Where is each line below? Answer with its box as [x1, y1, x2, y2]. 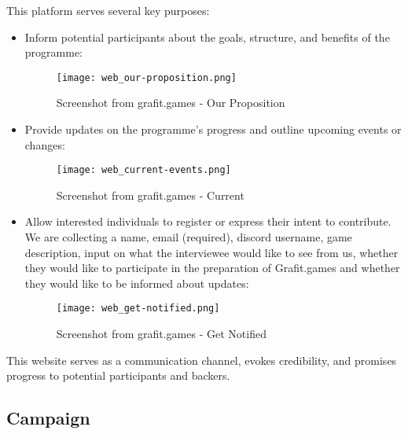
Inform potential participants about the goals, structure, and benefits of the [24, 28, 390, 45]
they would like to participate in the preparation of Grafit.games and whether [24, 259, 400, 276]
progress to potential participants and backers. [6, 367, 230, 384]
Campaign [6, 406, 90, 430]
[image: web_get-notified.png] [56, 303, 220, 314]
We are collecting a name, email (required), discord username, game [24, 229, 352, 245]
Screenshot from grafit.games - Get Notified [56, 325, 266, 342]
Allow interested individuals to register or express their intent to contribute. [24, 213, 391, 230]
